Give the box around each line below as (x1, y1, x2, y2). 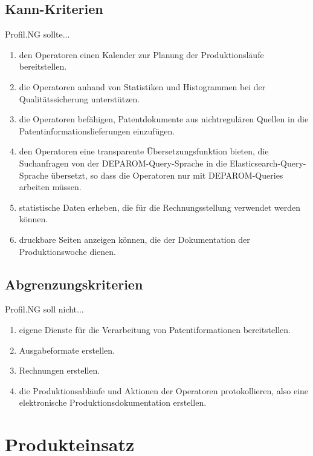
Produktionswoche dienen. (19, 245, 116, 257)
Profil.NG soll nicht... (5, 303, 84, 316)
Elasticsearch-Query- (230, 156, 306, 169)
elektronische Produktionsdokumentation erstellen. (19, 396, 207, 409)
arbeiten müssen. (19, 180, 82, 193)
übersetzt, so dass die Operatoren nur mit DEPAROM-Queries (51, 168, 283, 181)
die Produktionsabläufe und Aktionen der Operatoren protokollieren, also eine (19, 384, 309, 397)
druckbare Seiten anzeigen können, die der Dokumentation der (19, 233, 250, 245)
